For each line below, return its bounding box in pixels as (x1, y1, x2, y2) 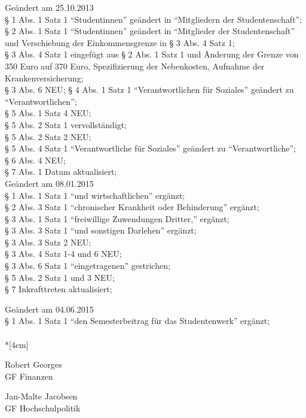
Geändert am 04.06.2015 (5, 302, 94, 315)
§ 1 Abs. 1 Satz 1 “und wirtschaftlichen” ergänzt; (5, 189, 185, 201)
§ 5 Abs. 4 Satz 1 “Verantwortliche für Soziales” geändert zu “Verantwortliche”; (5, 142, 296, 155)
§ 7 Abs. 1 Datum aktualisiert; (5, 165, 117, 178)
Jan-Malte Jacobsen (5, 390, 78, 402)
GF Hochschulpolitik (5, 402, 81, 414)
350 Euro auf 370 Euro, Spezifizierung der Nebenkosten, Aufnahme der (5, 59, 265, 72)
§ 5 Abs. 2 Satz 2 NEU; (5, 130, 91, 143)
